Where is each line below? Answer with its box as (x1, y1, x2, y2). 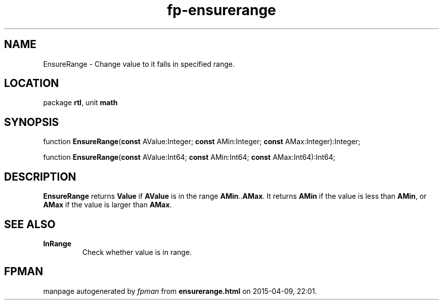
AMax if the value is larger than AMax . (43, 200, 172, 209)
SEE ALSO (4, 218, 56, 231)
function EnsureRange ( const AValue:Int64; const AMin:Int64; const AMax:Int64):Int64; (43, 153, 336, 162)
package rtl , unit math (43, 98, 118, 107)
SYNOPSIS (4, 115, 59, 128)
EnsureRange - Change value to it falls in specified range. (43, 59, 235, 68)
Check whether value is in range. (82, 247, 192, 256)
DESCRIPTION (4, 170, 76, 183)
